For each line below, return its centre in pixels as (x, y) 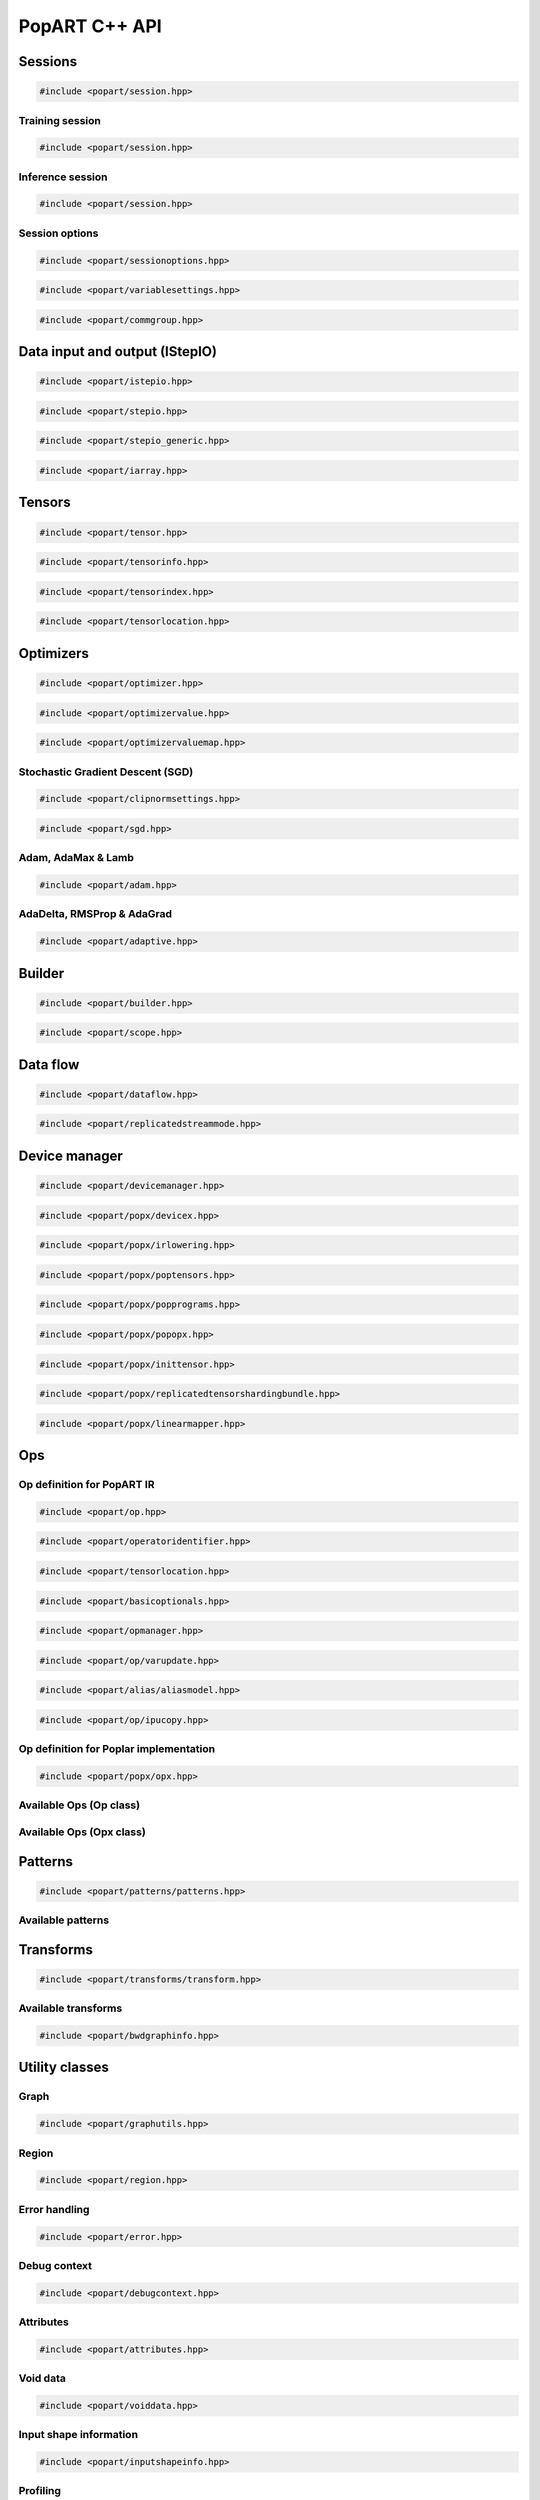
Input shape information (78, 2435)
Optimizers (54, 653)
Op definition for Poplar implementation (116, 1749)
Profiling (40, 2491)
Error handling (54, 2209)
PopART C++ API (90, 26)
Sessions (48, 61)
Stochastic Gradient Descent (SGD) (106, 772)
